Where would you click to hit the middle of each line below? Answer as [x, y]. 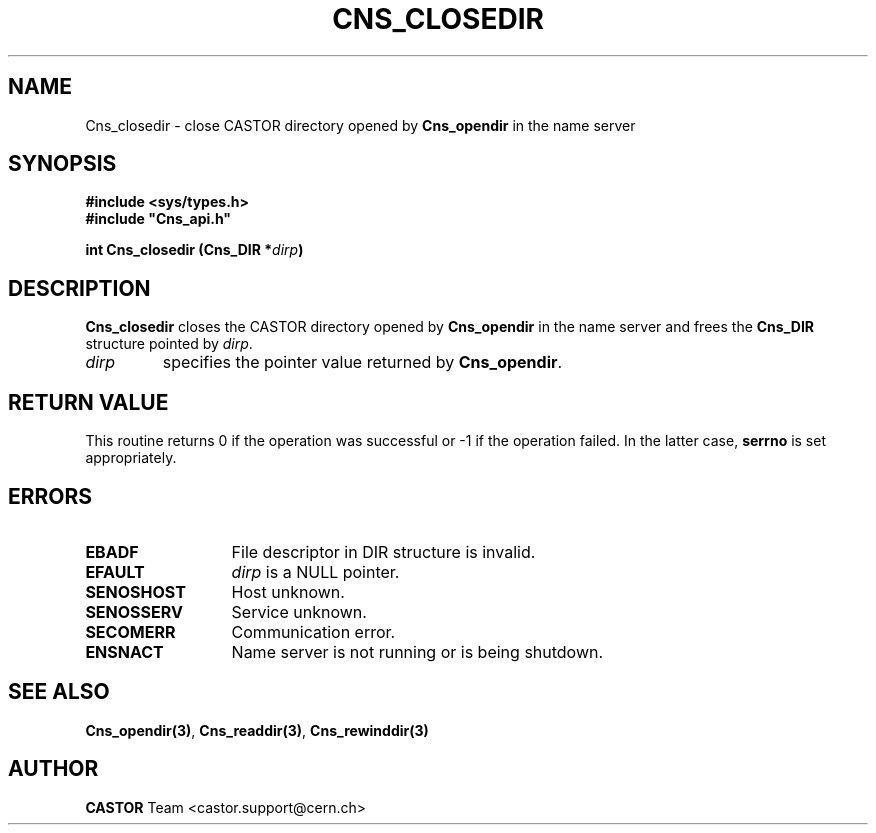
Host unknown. [288, 591]
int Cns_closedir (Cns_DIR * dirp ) [194, 250]
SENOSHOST [135, 591]
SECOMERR [130, 631]
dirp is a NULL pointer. [315, 571]
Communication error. [313, 631]
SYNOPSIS [62, 164]
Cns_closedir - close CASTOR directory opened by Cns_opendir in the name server [360, 125]
